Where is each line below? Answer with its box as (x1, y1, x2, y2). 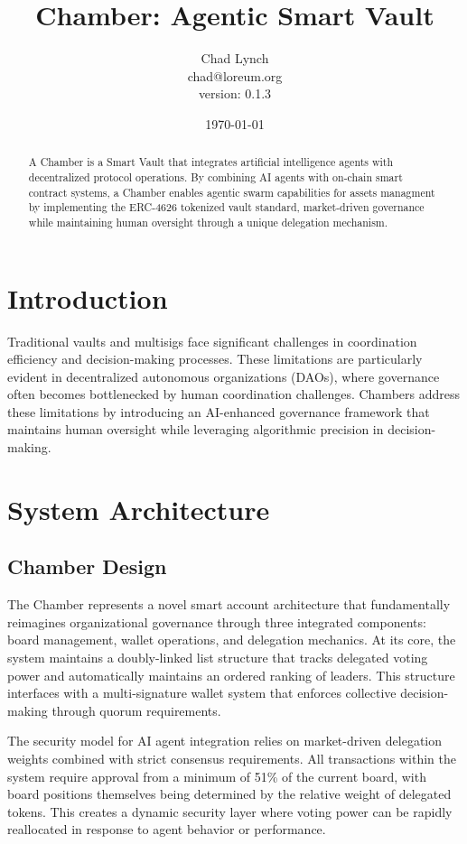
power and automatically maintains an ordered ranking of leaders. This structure (7, 665, 455, 684)
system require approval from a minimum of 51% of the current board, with (7, 766, 426, 785)
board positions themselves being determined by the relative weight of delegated (7, 784, 452, 803)
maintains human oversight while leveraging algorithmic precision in (7, 420, 384, 439)
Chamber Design (7, 552, 167, 580)
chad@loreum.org (187, 66, 283, 85)
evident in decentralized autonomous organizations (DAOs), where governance (7, 366, 440, 385)
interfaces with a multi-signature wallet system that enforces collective (7, 683, 397, 702)
